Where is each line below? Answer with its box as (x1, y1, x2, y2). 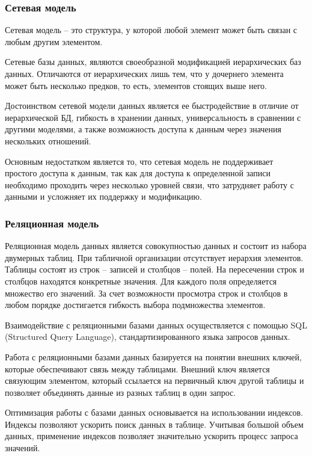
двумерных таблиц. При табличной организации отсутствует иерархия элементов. (5, 251, 304, 263)
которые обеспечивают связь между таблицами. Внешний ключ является (5, 362, 270, 375)
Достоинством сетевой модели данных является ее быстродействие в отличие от (5, 99, 299, 112)
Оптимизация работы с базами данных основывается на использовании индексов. (5, 406, 304, 419)
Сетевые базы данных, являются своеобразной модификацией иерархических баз (5, 55, 301, 68)
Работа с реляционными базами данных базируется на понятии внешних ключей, (5, 350, 302, 363)
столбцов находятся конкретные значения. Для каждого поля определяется (5, 274, 277, 287)
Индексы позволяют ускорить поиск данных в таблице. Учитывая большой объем (5, 417, 304, 430)
